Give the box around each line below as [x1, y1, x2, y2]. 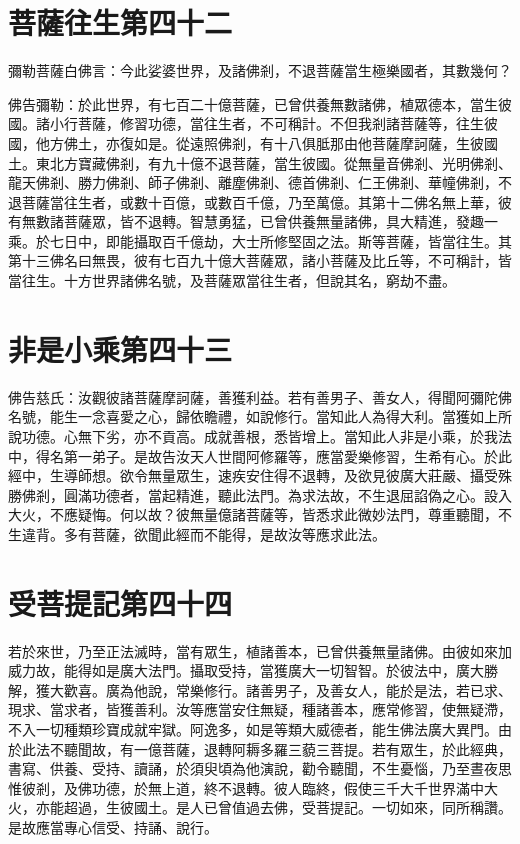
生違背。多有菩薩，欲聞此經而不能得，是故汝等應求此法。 [8, 523, 386, 544]
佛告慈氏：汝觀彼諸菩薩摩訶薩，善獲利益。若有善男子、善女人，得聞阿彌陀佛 [8, 386, 512, 407]
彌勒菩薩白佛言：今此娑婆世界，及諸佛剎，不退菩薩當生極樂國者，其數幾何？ [8, 60, 512, 81]
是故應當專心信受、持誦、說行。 [8, 817, 218, 837]
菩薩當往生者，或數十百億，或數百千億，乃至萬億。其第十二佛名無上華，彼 [21, 191, 512, 212]
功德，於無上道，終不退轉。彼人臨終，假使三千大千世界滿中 [91, 777, 484, 798]
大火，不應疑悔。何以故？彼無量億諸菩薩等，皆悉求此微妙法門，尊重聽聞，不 [8, 504, 512, 525]
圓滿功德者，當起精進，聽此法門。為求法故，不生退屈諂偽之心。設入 [63, 484, 512, 505]
